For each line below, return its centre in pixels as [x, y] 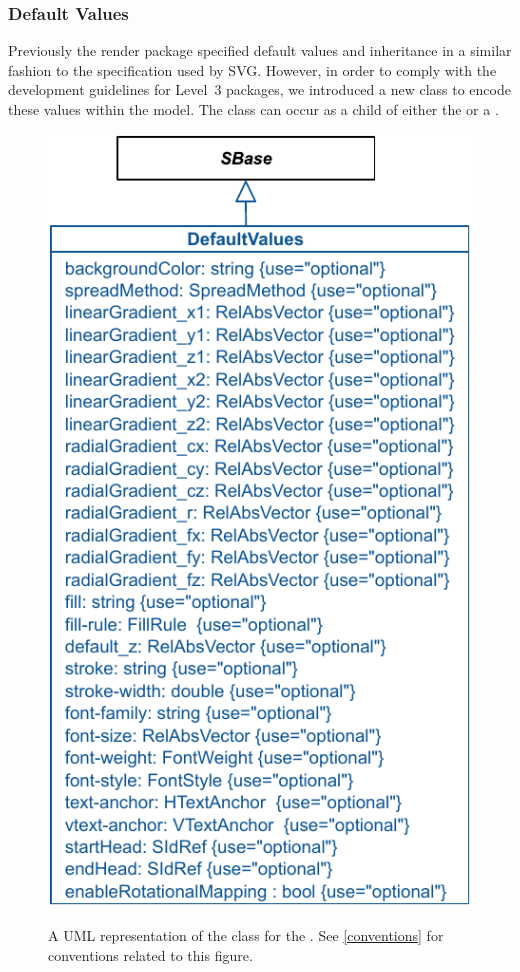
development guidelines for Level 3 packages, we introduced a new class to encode [259, 89]
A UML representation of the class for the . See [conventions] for [246, 935]
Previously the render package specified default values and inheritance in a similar [260, 50]
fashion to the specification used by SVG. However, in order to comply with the [252, 69]
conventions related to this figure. [150, 954]
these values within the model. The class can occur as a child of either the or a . [253, 109]
